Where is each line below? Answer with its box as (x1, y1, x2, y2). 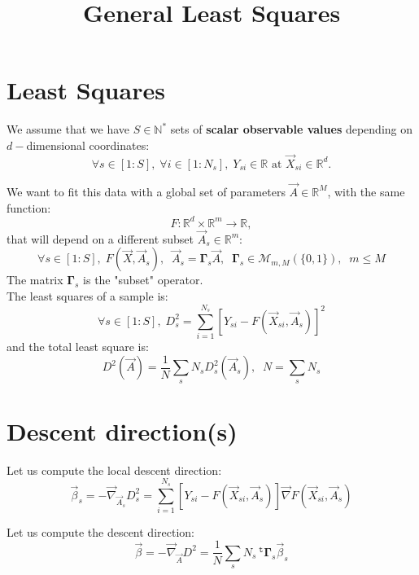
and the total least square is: (7, 338, 149, 355)
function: (7, 199, 51, 216)
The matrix (7, 271, 63, 288)
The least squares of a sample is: (7, 287, 168, 305)
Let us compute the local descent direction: (7, 461, 222, 478)
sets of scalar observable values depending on (170, 121, 413, 138)
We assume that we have (7, 121, 130, 138)
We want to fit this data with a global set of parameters (7, 182, 286, 200)
